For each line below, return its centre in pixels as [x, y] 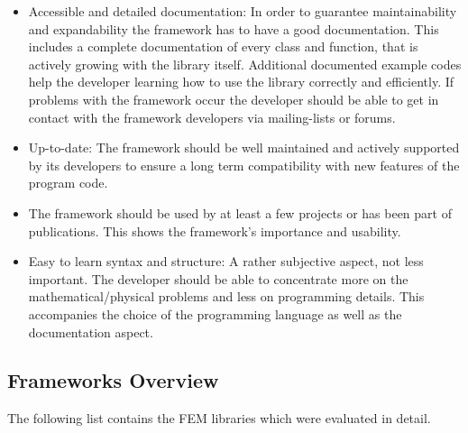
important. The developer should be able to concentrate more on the [218, 278]
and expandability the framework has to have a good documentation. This [234, 28]
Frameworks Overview [113, 380]
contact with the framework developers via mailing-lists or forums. [212, 117]
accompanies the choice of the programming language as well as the [215, 313]
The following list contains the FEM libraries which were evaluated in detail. [219, 418]
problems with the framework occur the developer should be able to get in [234, 99]
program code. [68, 183]
